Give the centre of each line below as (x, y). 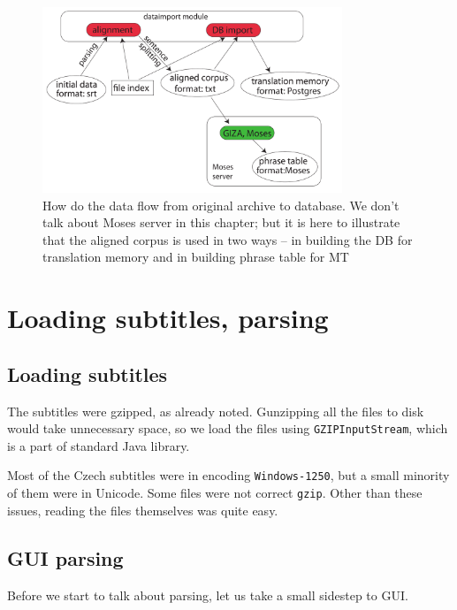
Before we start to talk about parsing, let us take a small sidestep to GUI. (208, 595)
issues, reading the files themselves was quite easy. (143, 510)
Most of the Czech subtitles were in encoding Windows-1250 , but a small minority (228, 475)
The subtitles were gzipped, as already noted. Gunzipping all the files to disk (216, 411)
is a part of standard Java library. (99, 445)
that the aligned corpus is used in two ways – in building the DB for (228, 239)
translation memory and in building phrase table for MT (196, 257)
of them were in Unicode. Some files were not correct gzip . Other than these (215, 493)
